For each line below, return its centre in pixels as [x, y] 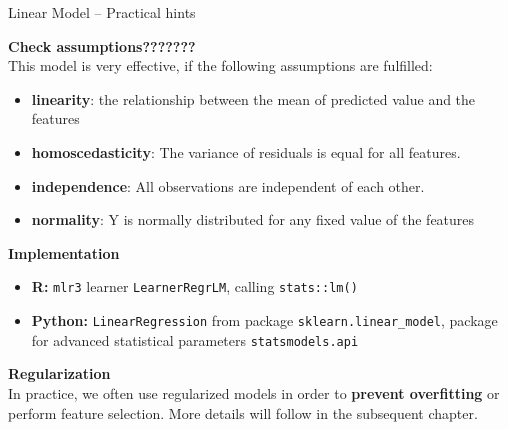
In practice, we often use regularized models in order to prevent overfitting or [254, 392]
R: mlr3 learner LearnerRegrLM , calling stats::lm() [194, 286]
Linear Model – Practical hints [102, 12]
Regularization [59, 373]
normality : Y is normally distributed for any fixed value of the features [253, 219]
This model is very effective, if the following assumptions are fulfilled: [220, 65]
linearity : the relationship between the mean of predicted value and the [253, 98]
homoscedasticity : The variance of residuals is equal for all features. [246, 151]
